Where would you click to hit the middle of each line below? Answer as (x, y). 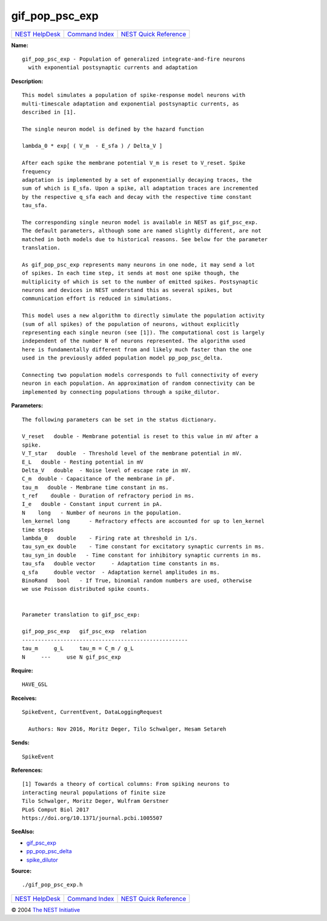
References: (27, 770)
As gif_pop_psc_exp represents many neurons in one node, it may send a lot (139, 264)
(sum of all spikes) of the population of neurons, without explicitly (130, 324)
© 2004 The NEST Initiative (46, 909)
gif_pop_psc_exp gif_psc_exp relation (84, 631)
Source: (21, 871)
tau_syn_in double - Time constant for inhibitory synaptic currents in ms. (142, 555)
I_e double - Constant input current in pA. (92, 504)
